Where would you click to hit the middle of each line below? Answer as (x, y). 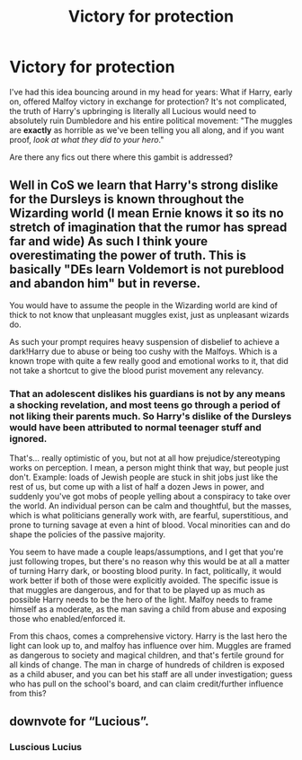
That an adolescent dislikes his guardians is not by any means (147, 393)
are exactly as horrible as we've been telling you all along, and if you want (147, 130)
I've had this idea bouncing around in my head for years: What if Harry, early (151, 92)
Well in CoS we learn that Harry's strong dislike (144, 186)
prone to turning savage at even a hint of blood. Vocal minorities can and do (150, 525)
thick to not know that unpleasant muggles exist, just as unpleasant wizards (149, 314)
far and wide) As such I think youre (109, 241)
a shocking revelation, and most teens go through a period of (145, 404)
